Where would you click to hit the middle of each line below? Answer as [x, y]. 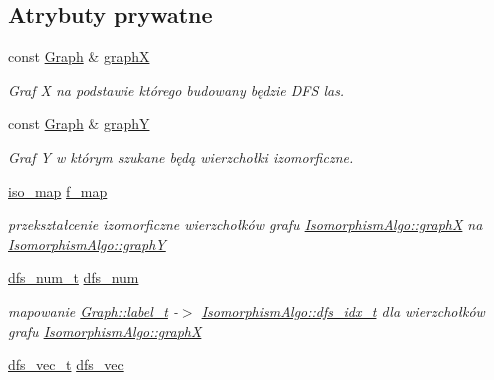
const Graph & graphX [79, 56]
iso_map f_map [58, 190]
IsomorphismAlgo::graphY [87, 243]
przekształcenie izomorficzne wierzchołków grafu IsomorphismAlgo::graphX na [245, 224]
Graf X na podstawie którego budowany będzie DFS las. [176, 89]
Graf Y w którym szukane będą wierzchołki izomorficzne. [181, 156]
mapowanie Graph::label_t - [93, 310]
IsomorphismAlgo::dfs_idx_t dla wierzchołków [343, 310]
